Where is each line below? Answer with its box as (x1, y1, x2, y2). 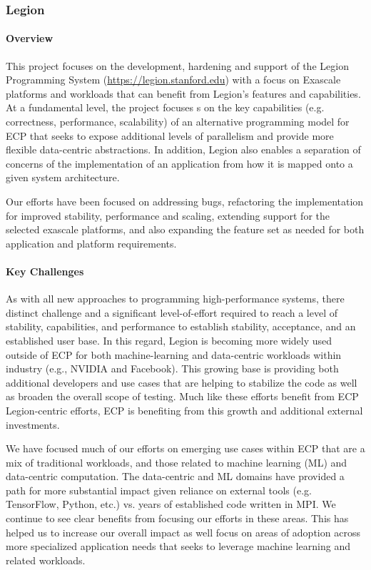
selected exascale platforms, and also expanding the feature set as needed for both (6, 222, 365, 237)
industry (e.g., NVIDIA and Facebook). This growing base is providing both (6, 361, 339, 376)
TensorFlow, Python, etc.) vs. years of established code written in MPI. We (6, 497, 336, 512)
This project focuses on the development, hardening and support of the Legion (6, 58, 349, 73)
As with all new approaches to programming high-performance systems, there (6, 291, 345, 306)
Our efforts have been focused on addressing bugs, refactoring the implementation (6, 193, 364, 208)
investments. (6, 417, 60, 432)
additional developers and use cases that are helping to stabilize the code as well (6, 375, 357, 390)
